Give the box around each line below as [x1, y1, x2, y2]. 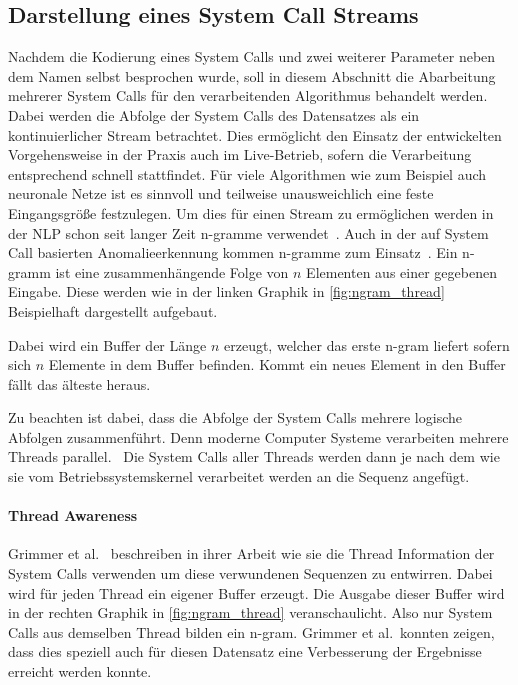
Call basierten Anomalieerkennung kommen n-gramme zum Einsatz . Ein [8, 242, 458, 263]
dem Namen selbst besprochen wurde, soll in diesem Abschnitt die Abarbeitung [8, 65, 496, 86]
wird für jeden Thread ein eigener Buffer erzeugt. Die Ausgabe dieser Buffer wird [8, 582, 505, 603]
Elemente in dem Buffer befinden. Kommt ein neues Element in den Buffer [48, 354, 506, 375]
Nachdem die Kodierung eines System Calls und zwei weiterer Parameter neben [8, 46, 496, 67]
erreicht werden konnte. [8, 661, 152, 682]
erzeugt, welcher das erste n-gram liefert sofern [223, 334, 510, 355]
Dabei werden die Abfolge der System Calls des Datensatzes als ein [8, 104, 420, 125]
